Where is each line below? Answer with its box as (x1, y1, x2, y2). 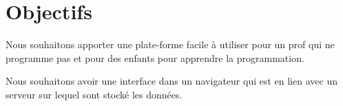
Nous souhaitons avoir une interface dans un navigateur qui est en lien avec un (6, 74, 337, 88)
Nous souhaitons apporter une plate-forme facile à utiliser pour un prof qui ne (6, 37, 335, 52)
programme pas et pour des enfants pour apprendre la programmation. (6, 50, 304, 65)
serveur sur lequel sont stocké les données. (6, 87, 183, 101)
